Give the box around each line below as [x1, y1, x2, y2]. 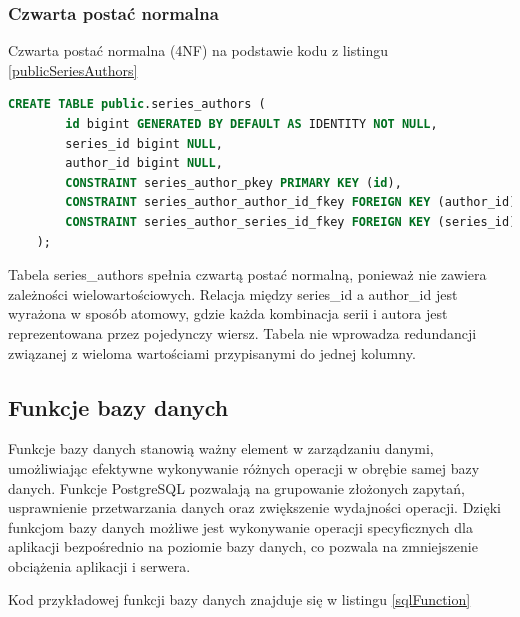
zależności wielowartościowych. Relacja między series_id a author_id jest [8, 283, 458, 304]
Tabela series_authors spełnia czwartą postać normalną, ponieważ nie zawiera [8, 264, 487, 285]
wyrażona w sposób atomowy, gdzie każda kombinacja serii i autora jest [8, 303, 448, 324]
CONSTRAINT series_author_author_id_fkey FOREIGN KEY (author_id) [65, 195, 517, 210]
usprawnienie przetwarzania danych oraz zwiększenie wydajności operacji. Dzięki [8, 497, 501, 518]
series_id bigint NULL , [65, 136, 223, 151]
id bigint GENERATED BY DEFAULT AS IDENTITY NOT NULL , [65, 117, 438, 131]
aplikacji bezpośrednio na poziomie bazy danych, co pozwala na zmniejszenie [8, 536, 478, 557]
